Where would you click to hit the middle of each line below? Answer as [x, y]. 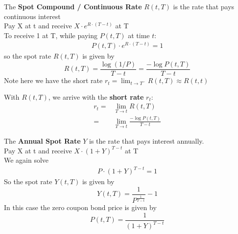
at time [139, 35]
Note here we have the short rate [53, 80]
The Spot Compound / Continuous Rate [73, 6]
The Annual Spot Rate [42, 141]
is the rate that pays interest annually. [147, 141]
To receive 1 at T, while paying [51, 35]
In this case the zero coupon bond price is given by [80, 207]
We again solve [26, 160]
